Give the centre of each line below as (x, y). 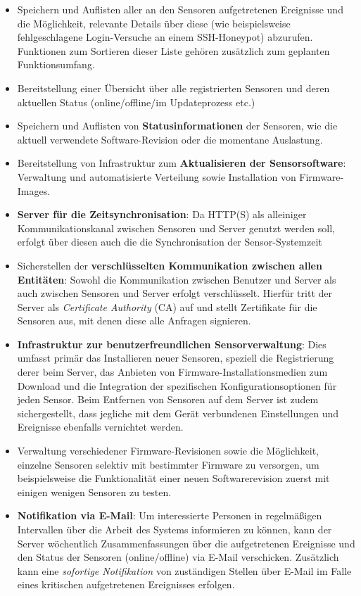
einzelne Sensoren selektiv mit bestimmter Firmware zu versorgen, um (168, 464)
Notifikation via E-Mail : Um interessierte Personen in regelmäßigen (170, 515)
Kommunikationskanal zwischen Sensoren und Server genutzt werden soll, (176, 228)
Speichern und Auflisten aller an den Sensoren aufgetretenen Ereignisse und (180, 9)
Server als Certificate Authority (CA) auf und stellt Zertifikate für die (167, 306)
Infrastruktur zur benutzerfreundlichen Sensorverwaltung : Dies (172, 344)
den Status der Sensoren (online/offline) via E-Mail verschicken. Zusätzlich (178, 557)
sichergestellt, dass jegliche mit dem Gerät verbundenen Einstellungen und (178, 413)
